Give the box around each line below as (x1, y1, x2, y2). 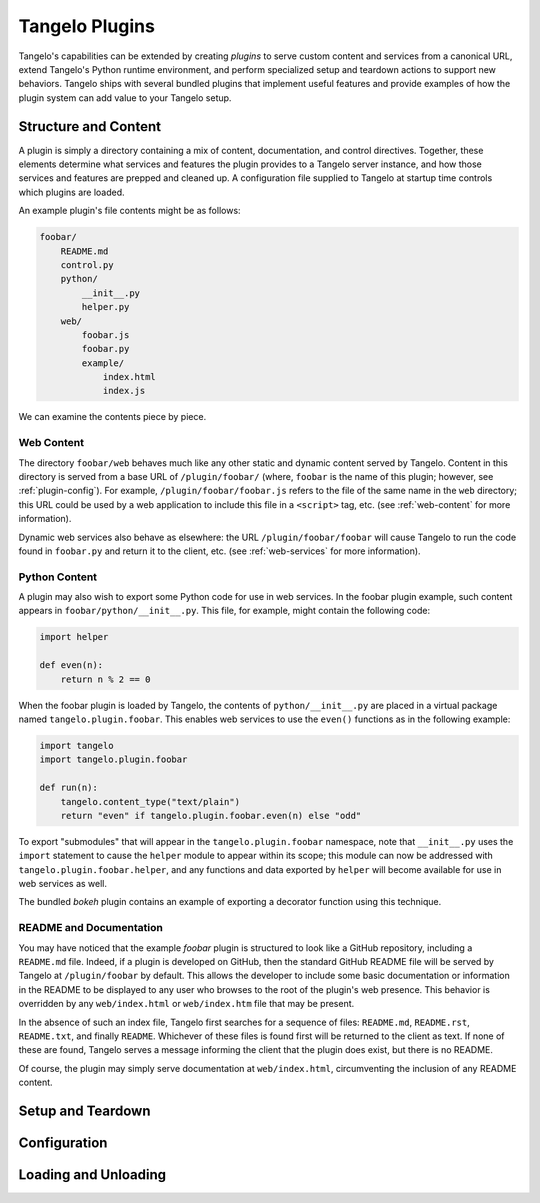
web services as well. (18, 878, 108, 890)
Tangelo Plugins (18, 15, 155, 37)
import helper (39, 631, 109, 643)
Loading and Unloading (18, 1166, 167, 1183)
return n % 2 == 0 (60, 673, 151, 685)
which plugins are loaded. (18, 186, 125, 198)
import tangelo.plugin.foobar (39, 754, 188, 765)
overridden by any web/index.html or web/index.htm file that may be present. (18, 998, 355, 1010)
